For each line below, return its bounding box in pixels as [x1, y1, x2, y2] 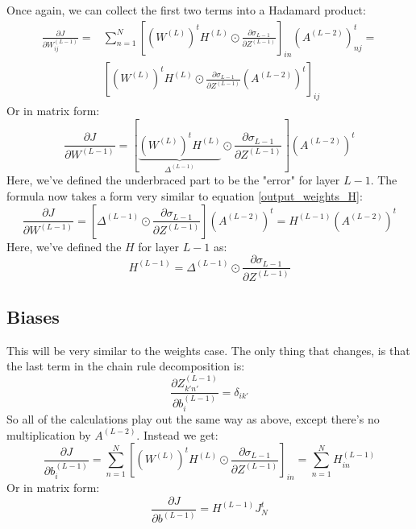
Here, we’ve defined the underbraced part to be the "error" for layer [6, 172, 340, 188]
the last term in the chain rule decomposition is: [6, 357, 245, 374]
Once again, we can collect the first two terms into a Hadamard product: [6, 2, 366, 18]
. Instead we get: [136, 426, 218, 443]
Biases [6, 304, 60, 329]
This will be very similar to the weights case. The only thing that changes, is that [6, 341, 410, 358]
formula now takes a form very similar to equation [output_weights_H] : [6, 187, 363, 204]
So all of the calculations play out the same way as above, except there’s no [6, 411, 380, 428]
